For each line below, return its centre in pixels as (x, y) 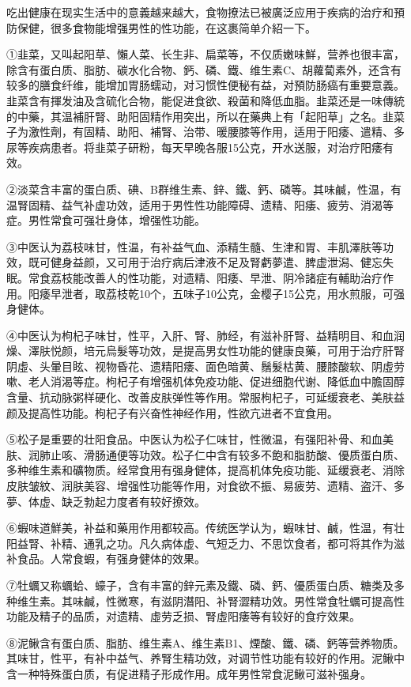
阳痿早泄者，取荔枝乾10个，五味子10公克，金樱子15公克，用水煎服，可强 (216, 293)
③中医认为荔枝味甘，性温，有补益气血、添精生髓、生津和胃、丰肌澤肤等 (194, 246)
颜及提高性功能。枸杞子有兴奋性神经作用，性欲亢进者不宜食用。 (172, 412)
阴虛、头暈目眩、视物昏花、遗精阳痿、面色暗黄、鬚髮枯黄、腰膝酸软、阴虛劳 (205, 366)
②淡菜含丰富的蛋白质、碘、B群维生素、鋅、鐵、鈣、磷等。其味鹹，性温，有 (204, 189)
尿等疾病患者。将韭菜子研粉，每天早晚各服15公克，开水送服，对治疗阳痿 (194, 147)
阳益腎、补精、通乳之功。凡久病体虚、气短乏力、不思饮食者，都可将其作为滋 (205, 543)
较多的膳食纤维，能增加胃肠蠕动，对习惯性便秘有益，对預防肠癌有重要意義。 (205, 85)
